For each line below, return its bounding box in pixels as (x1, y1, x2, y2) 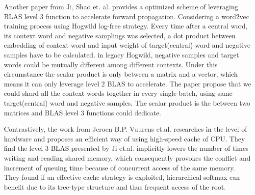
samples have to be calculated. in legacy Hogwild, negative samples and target (4, 49, 239, 59)
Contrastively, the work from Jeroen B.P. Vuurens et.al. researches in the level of (4, 124, 247, 134)
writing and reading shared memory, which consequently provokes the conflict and (4, 152, 251, 163)
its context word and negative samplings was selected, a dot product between (4, 30, 236, 40)
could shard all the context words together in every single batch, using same (4, 88, 233, 98)
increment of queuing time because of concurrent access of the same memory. (4, 162, 235, 172)
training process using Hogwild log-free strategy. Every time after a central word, (4, 21, 248, 31)
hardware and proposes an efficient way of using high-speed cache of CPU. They (4, 133, 245, 143)
